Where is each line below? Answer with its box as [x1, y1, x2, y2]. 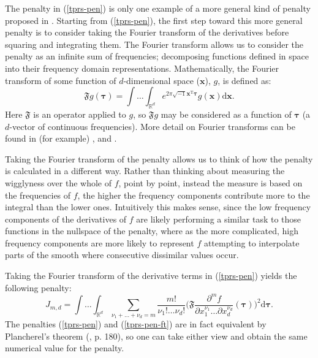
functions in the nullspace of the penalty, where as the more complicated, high [5, 224, 299, 237]
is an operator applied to [33, 107, 126, 120]
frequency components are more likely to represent [5, 236, 194, 249]
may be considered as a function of [161, 107, 292, 120]
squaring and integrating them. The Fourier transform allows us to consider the [5, 37, 303, 50]
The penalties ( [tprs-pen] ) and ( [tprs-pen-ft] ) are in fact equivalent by [5, 318, 267, 330]
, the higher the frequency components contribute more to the [77, 188, 310, 201]
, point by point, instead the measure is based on [118, 176, 303, 189]
